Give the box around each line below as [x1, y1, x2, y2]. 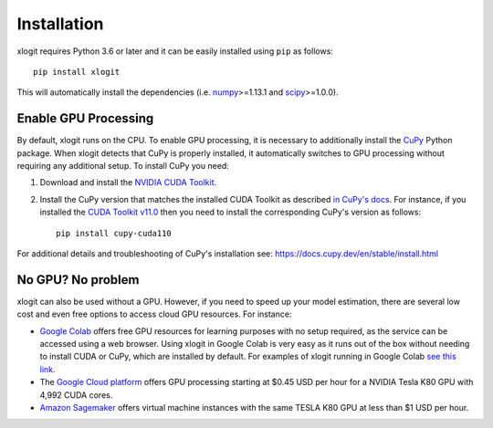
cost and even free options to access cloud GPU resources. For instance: [16, 308, 292, 319]
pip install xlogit [33, 67, 121, 77]
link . [39, 363, 56, 374]
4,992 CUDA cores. [39, 389, 113, 401]
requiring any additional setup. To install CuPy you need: [16, 161, 230, 172]
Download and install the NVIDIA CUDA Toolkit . [39, 177, 217, 188]
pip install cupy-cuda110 [56, 228, 173, 238]
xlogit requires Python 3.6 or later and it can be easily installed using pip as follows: [16, 46, 333, 57]
